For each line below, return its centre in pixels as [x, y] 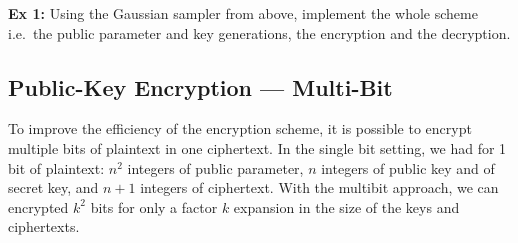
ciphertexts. [44, 226]
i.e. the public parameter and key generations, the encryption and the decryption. [259, 32]
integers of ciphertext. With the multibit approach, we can [319, 187]
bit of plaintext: [56, 167]
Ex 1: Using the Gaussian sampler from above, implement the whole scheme [243, 13]
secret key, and [53, 187]
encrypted [38, 206]
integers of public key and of [408, 167]
